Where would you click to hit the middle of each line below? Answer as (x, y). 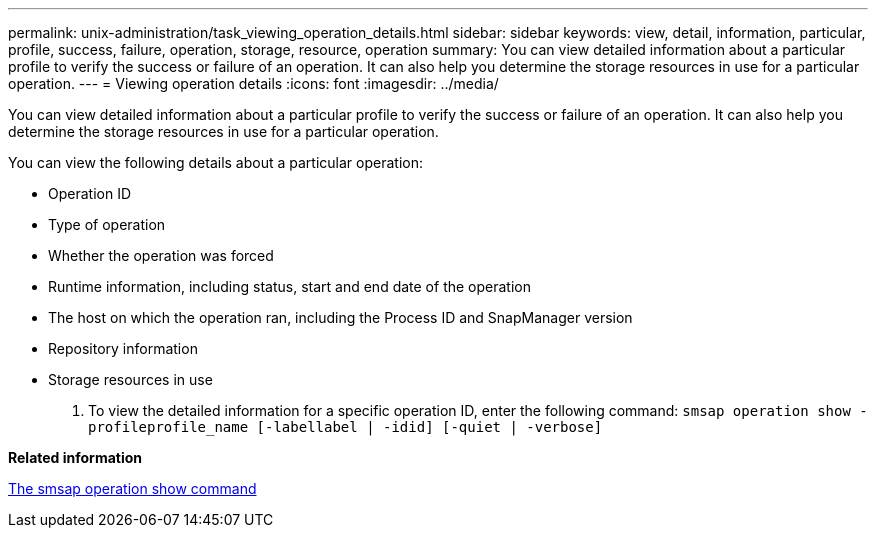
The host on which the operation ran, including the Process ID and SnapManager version (340, 317)
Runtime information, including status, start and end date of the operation (289, 286)
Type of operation (107, 224)
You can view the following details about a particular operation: (215, 162)
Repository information (123, 348)
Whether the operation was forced (161, 255)
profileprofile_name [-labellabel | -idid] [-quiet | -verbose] (345, 427)
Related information (75, 457)
